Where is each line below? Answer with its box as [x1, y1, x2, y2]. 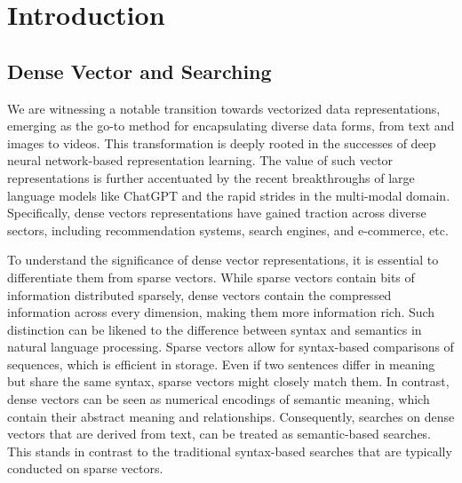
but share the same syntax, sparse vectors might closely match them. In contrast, [7, 372, 450, 391]
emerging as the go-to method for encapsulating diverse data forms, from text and [7, 116, 455, 135]
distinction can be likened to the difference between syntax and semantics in [7, 320, 422, 338]
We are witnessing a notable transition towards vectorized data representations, [7, 99, 441, 117]
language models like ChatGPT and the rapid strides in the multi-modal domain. [7, 186, 450, 204]
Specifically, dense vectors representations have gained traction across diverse [7, 203, 426, 222]
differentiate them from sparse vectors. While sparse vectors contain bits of [7, 267, 415, 286]
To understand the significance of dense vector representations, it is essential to [7, 250, 439, 269]
